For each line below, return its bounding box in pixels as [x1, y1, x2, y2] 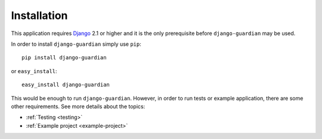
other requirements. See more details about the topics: [11, 103, 145, 110]
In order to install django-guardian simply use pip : [11, 40, 141, 48]
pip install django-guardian [21, 54, 107, 61]
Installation [11, 9, 68, 22]
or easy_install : [11, 67, 57, 74]
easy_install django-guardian [21, 81, 110, 89]
